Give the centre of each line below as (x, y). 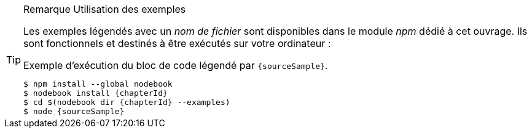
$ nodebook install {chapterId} (96, 93)
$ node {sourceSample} (74, 111)
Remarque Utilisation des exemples (105, 9)
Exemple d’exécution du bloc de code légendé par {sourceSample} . (176, 65)
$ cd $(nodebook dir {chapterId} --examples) (127, 102)
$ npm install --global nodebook (98, 84)
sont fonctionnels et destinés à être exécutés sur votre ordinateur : (177, 43)
